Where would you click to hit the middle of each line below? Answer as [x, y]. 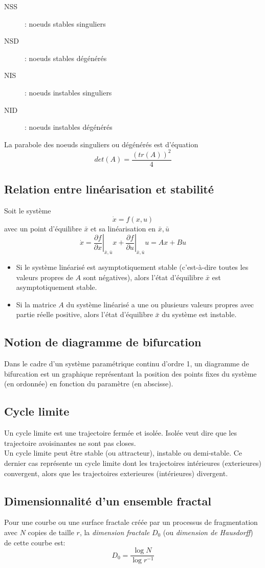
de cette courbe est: [35, 542]
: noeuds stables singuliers [65, 23]
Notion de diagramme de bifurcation [103, 342]
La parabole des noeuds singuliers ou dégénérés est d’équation [101, 144]
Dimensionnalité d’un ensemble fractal [108, 501]
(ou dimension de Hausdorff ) [208, 532]
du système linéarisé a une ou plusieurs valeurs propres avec [160, 304]
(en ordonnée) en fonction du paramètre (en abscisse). [89, 384]
